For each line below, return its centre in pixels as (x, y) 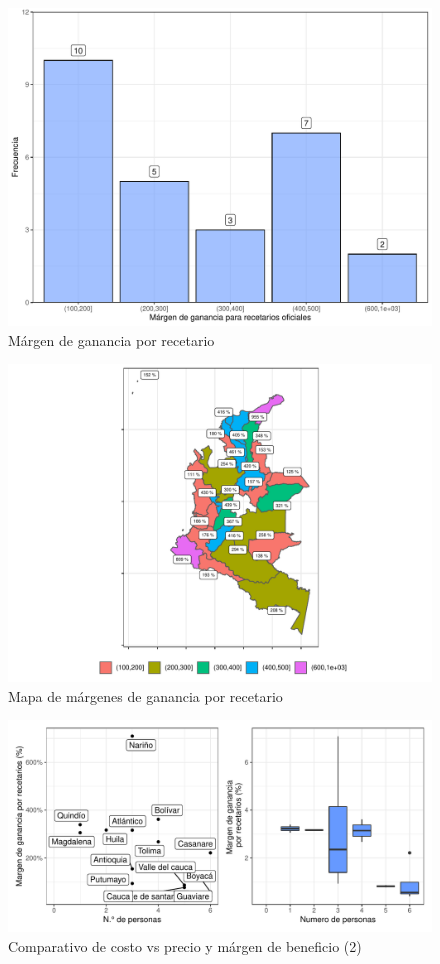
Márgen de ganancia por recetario (111, 339)
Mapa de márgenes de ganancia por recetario (145, 695)
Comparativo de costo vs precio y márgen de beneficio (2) (185, 945)
